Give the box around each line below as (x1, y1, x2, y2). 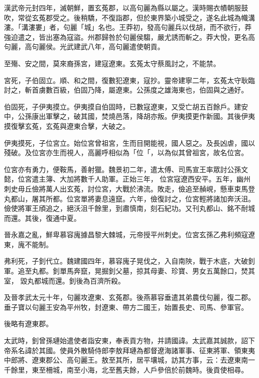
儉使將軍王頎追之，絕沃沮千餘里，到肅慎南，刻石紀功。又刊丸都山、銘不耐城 (4, 203, 255, 213)
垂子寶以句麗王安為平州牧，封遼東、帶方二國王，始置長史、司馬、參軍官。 (4, 301, 248, 312)
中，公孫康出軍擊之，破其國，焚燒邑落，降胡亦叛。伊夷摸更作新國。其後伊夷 (4, 111, 255, 121)
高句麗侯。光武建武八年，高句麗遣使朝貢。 (24, 41, 164, 52)
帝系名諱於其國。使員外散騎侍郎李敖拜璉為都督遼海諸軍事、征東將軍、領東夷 (4, 345, 255, 355)
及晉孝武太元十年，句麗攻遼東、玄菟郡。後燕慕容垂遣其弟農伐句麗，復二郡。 (4, 292, 255, 302)
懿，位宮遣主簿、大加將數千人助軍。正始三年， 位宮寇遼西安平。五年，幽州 (4, 174, 251, 184)
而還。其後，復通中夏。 (4, 212, 81, 223)
